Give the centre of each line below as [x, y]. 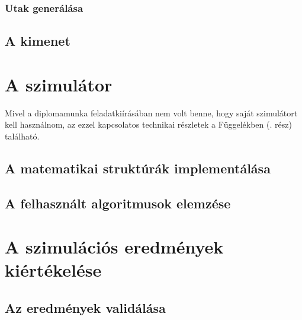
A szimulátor [59, 84]
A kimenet [38, 41]
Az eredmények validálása [85, 308]
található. [22, 136]
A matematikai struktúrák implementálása [138, 168]
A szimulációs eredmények [114, 247]
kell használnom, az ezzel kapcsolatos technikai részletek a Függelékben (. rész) [148, 124]
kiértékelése [53, 270]
